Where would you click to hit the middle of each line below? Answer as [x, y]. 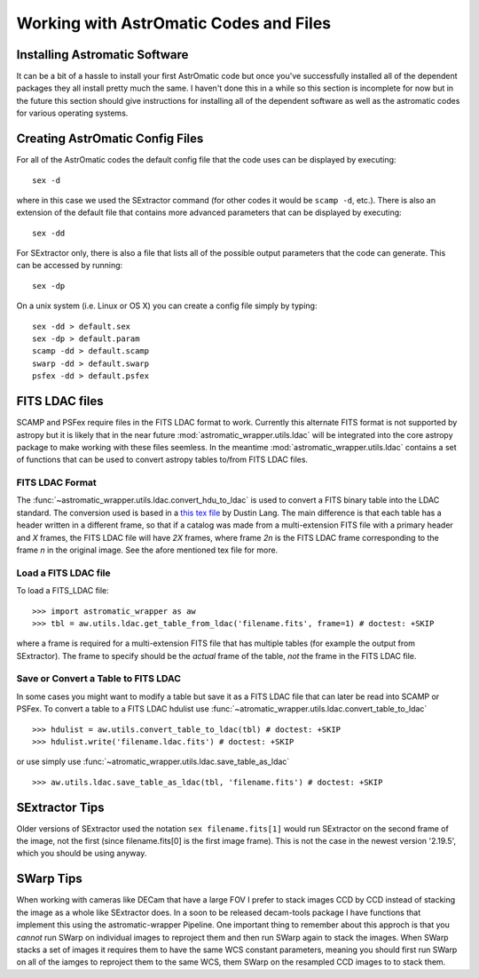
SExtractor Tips [61, 807]
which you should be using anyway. [82, 854]
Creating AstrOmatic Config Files [110, 139]
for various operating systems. [72, 113]
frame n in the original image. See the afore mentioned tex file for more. [147, 550]
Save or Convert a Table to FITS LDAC [99, 679]
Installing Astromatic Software [102, 55]
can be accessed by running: [70, 266]
